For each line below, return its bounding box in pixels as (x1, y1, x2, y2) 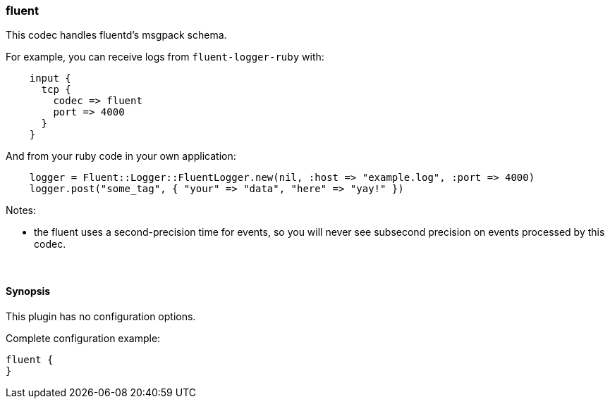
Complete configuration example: (6, 332, 161, 344)
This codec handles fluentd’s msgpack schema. (6, 29, 227, 42)
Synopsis (6, 284, 51, 297)
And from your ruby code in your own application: (6, 150, 236, 163)
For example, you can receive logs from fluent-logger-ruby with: (6, 51, 324, 63)
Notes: (6, 204, 36, 217)
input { (29, 72, 71, 84)
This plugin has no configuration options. (6, 310, 196, 322)
